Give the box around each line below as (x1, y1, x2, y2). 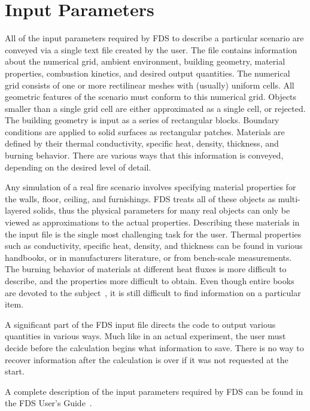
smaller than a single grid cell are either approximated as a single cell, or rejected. (5, 102, 306, 114)
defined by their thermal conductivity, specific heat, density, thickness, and (5, 137, 279, 150)
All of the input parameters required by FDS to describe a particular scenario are (5, 32, 304, 44)
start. (5, 365, 25, 377)
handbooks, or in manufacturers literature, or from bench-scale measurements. (5, 251, 292, 263)
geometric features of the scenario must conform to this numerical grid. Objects (5, 90, 297, 103)
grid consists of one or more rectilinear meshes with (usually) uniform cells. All (5, 78, 294, 91)
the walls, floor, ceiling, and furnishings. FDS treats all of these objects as (5, 192, 276, 205)
